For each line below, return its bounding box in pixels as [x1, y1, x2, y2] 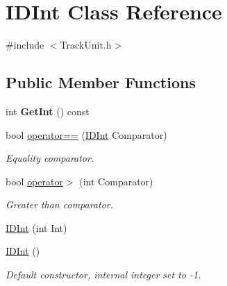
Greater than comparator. [6, 197, 114, 212]
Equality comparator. [6, 151, 94, 165]
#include [6, 37, 44, 52]
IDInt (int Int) [6, 220, 67, 235]
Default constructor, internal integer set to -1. [6, 267, 201, 282]
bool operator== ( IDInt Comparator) [6, 127, 167, 142]
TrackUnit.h [60, 37, 112, 52]
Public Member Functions [6, 71, 196, 93]
